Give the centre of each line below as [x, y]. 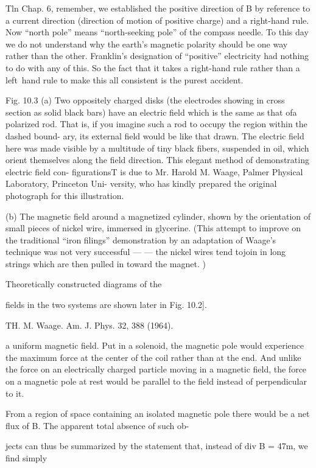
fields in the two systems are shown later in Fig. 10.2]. [106, 305]
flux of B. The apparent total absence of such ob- [97, 425]
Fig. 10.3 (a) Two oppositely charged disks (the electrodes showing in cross [145, 100]
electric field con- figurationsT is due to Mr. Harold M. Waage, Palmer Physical [154, 171]
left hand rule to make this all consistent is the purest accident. [125, 79]
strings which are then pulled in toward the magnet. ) [106, 263]
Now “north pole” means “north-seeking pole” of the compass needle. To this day [157, 32]
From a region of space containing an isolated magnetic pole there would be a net [158, 414]
